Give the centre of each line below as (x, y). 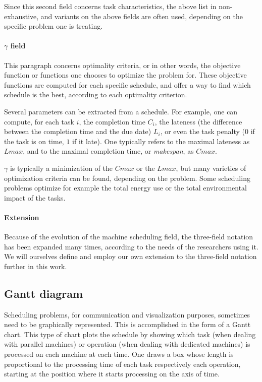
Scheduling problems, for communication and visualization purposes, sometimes (127, 314)
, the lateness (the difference (198, 121)
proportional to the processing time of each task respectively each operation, (122, 364)
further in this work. (36, 266)
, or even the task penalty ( (202, 131)
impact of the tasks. (35, 197)
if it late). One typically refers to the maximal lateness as (161, 141)
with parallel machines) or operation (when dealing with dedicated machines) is (127, 344)
